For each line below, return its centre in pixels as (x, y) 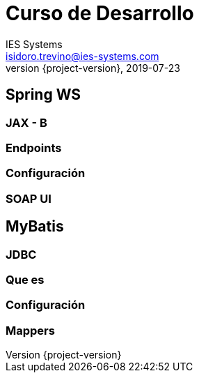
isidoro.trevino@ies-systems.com (82, 56)
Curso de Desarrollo (100, 13)
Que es (25, 279)
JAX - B (26, 122)
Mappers (30, 330)
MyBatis (35, 227)
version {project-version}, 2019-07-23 (93, 68)
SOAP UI (29, 198)
